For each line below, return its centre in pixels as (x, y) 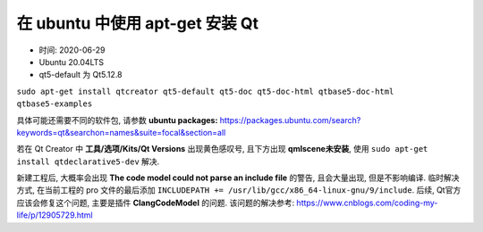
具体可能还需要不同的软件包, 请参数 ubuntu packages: (117, 120)
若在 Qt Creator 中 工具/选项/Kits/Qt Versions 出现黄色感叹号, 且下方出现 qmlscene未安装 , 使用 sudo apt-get (222, 149)
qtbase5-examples (55, 104)
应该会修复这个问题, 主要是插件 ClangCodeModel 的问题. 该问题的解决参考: (156, 203)
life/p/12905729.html (55, 215)
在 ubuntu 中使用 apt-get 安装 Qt (138, 23)
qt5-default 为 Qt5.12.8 (80, 75)
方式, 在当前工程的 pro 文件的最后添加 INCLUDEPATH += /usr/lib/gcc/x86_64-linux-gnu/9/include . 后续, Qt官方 (239, 190)
